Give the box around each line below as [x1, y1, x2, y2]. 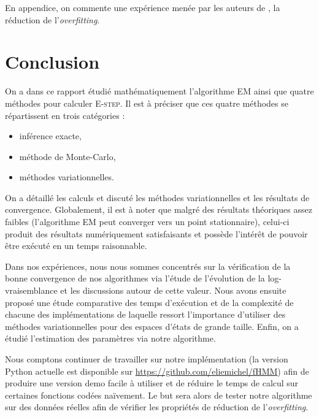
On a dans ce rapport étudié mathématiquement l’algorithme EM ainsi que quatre [5, 85, 314, 98]
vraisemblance [5, 284, 58, 297]
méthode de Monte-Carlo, [19, 150, 116, 163]
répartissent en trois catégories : [5, 109, 125, 121]
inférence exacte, [19, 129, 82, 142]
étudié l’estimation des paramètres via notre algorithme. [5, 332, 216, 345]
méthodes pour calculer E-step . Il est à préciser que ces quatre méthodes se [5, 96, 288, 109]
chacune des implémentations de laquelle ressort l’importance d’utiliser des [5, 308, 286, 321]
